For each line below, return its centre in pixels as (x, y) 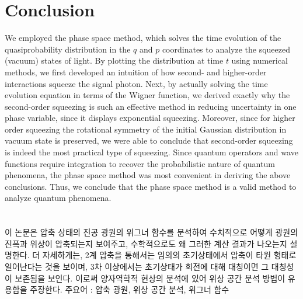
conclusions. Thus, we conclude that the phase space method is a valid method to (151, 186)
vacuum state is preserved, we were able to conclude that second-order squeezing (149, 140)
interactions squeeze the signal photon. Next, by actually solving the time (136, 83)
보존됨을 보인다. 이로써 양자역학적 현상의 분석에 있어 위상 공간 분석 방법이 (150, 278)
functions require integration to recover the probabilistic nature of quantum (140, 163)
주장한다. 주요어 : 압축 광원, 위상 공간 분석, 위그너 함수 (130, 289)
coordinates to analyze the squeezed (226, 49)
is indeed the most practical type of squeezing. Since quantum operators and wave (151, 152)
